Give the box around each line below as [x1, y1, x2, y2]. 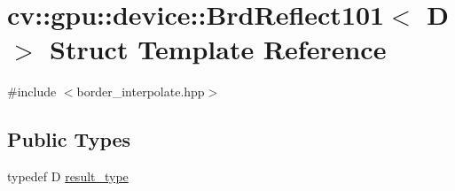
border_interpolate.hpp [76, 82, 205, 101]
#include [7, 82, 57, 101]
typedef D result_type [7, 167, 129, 186]
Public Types [7, 126, 131, 153]
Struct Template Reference [50, 31, 387, 67]
